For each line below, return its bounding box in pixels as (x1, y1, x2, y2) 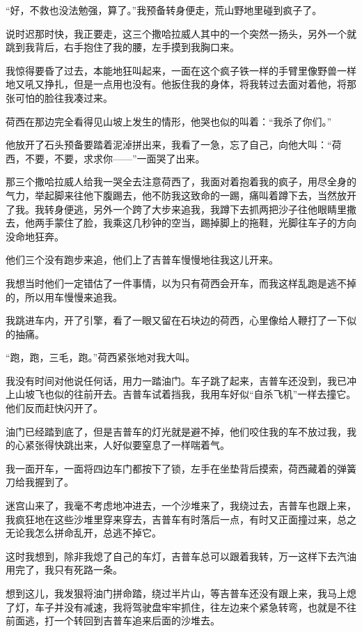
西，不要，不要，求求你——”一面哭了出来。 (6, 151, 205, 165)
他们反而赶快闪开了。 (6, 401, 103, 415)
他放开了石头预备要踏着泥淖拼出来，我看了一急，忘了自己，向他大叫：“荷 (6, 137, 342, 152)
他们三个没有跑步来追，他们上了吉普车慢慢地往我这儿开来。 (6, 252, 278, 267)
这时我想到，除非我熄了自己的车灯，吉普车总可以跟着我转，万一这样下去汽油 (6, 548, 356, 563)
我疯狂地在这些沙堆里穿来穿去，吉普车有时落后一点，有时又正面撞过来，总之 (6, 511, 356, 526)
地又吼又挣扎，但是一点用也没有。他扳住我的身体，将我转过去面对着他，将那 (6, 77, 356, 91)
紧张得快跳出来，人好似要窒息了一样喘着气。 (24, 438, 230, 452)
